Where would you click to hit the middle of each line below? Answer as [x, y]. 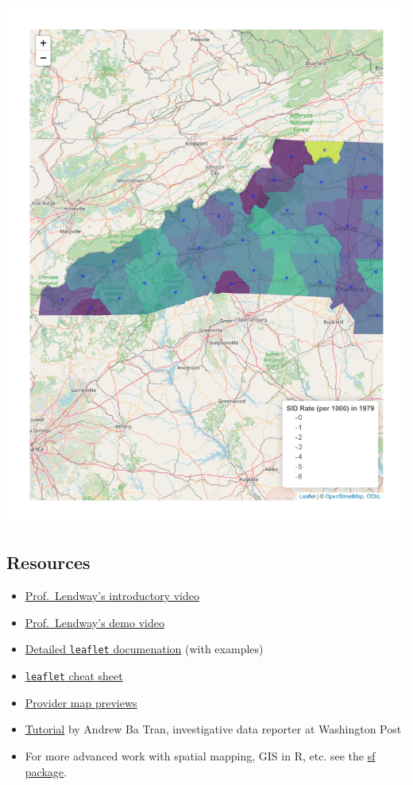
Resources [48, 562]
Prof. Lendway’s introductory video [112, 596]
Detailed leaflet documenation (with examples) [144, 649]
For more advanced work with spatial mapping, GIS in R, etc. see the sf [200, 755]
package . [46, 771]
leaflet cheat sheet [74, 676]
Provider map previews [81, 702]
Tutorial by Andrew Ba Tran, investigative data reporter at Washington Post [213, 729]
